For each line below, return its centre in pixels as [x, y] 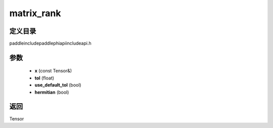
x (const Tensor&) [53, 71]
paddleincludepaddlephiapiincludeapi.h [50, 44]
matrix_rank [35, 13]
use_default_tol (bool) [58, 85]
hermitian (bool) [52, 92]
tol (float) [44, 78]
